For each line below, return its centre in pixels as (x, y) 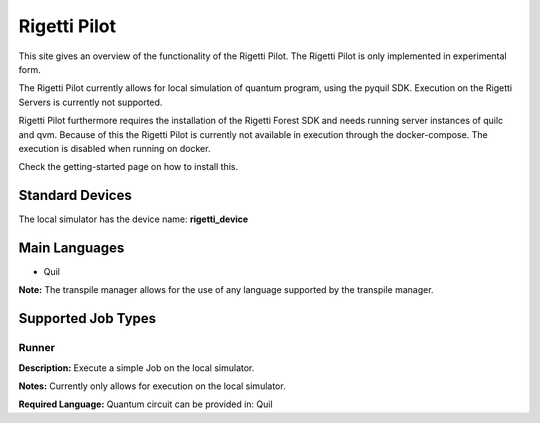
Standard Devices (75, 195)
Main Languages (71, 248)
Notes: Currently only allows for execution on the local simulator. (152, 386)
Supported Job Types (87, 318)
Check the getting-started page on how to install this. (128, 167)
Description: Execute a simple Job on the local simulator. (136, 367)
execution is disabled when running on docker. (114, 148)
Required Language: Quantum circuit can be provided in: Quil (146, 404)
